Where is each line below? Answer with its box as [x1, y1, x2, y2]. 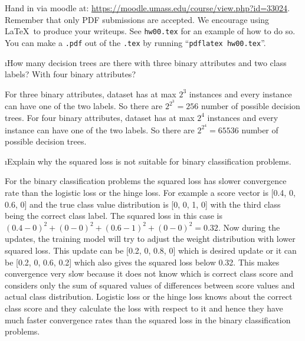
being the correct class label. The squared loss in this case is [5, 209, 222, 222]
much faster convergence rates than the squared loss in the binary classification [5, 313, 291, 326]
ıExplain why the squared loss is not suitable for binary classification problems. [5, 155, 291, 167]
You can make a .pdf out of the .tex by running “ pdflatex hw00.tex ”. [5, 36, 266, 48]
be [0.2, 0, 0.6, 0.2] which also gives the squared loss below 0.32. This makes [5, 255, 280, 268]
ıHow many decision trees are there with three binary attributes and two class [5, 56, 287, 68]
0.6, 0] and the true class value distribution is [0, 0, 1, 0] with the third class [5, 198, 281, 210]
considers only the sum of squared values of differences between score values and [5, 278, 295, 291]
